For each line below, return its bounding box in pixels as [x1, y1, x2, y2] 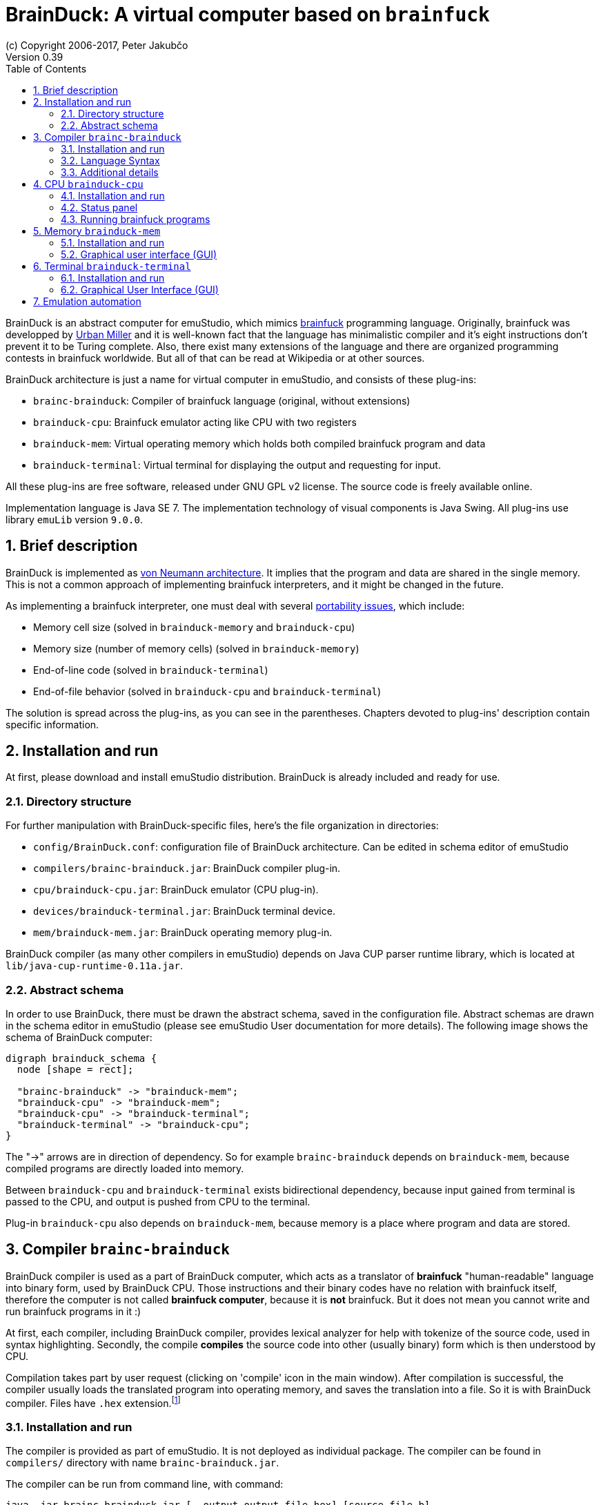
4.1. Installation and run [61, 189, 165, 202]
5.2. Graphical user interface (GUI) [61, 248, 217, 260]
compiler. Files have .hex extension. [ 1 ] [6, 1395, 181, 1409]
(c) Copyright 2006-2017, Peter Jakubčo [6, 39, 188, 51]
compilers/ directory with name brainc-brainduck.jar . [6, 1457, 279, 1469]
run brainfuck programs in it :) [6, 1305, 141, 1317]
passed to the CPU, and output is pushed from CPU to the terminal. [6, 1195, 311, 1207]
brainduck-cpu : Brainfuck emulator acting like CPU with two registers [33, 416, 357, 428]
